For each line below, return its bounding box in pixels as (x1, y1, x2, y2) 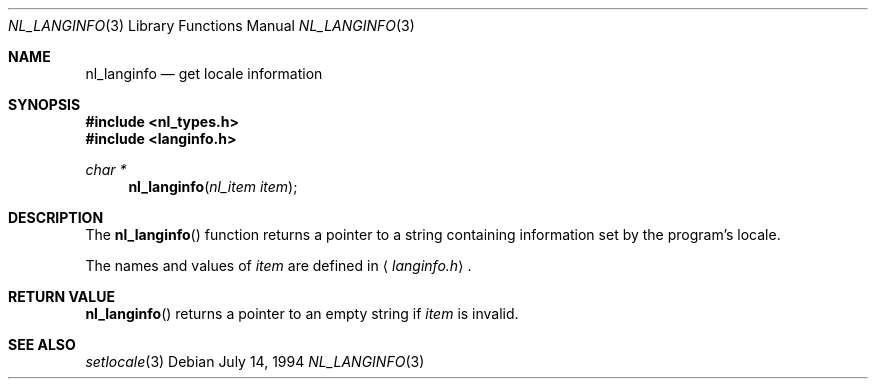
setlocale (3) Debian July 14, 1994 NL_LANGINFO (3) (85, 353, 425, 370)
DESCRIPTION (8, 209, 104, 226)
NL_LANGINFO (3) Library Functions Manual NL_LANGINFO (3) (8, 17, 415, 34)
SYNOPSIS (8, 96, 81, 113)
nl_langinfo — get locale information (85, 65, 323, 82)
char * (85, 161, 127, 178)
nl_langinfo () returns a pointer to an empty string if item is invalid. (85, 305, 519, 322)
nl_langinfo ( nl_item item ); (128, 178, 298, 195)
